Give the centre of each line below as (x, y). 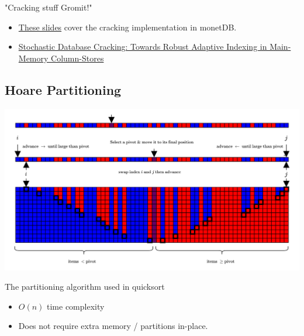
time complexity (76, 306)
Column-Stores (77, 58)
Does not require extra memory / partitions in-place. (113, 326)
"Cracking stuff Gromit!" (49, 7)
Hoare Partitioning (63, 89)
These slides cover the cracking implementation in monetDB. (127, 27)
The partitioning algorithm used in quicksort (85, 287)
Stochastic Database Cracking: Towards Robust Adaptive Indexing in (143, 47)
